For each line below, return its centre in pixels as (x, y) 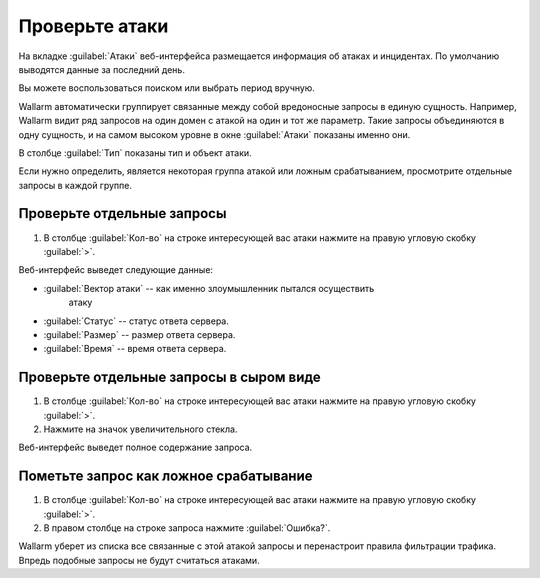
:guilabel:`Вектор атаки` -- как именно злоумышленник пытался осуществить (209, 288)
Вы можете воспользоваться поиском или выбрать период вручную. (166, 88)
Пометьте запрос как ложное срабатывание (165, 476)
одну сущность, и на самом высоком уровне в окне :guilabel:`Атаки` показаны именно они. (214, 134)
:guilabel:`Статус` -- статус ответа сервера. (136, 321)
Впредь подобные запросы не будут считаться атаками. (139, 560)
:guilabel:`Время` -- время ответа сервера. (135, 349)
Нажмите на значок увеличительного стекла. (140, 429)
